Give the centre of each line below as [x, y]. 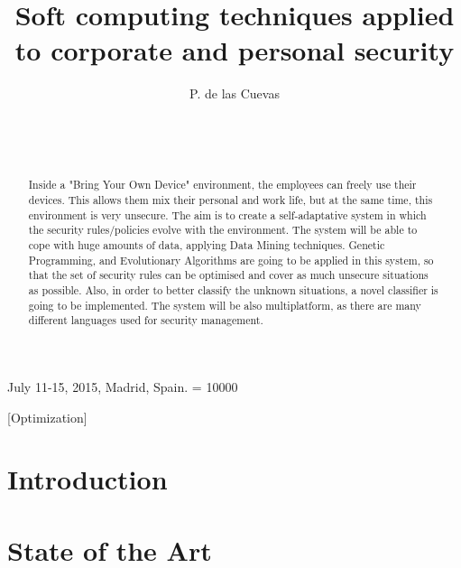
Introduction [88, 479]
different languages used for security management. [146, 320]
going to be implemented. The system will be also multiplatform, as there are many [225, 305]
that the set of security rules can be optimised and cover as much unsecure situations [228, 275]
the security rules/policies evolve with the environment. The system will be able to [223, 230]
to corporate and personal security [235, 50]
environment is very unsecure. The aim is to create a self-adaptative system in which [227, 214]
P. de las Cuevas [235, 93]
